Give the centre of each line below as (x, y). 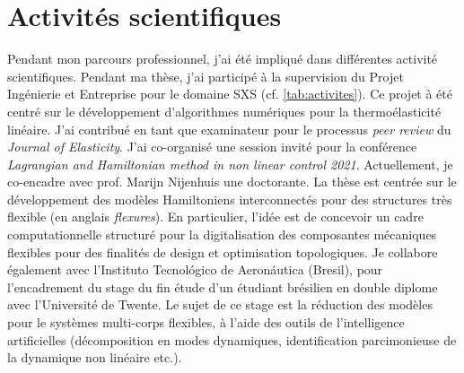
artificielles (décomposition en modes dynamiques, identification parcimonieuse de (232, 339)
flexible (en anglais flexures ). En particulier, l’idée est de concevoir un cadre (215, 217)
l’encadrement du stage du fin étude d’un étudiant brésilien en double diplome (223, 286)
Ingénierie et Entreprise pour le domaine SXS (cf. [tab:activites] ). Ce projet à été (230, 94)
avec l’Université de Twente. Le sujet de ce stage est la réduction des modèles (220, 304)
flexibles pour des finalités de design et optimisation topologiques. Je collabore (223, 252)
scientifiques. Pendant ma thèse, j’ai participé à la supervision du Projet (206, 76)
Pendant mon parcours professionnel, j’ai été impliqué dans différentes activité (223, 59)
